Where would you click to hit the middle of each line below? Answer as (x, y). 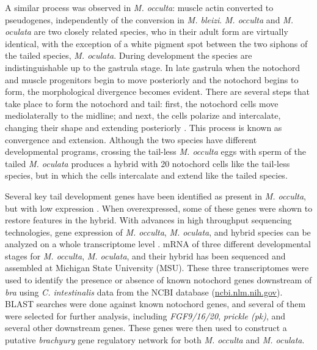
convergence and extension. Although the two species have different (131, 139)
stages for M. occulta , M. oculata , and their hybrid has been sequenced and (145, 255)
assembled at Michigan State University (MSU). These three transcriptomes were (157, 268)
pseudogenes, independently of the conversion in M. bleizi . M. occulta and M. (149, 19)
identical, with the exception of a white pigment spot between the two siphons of (156, 43)
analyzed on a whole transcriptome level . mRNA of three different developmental (158, 244)
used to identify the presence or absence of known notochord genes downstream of (158, 280)
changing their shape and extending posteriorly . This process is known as (144, 127)
